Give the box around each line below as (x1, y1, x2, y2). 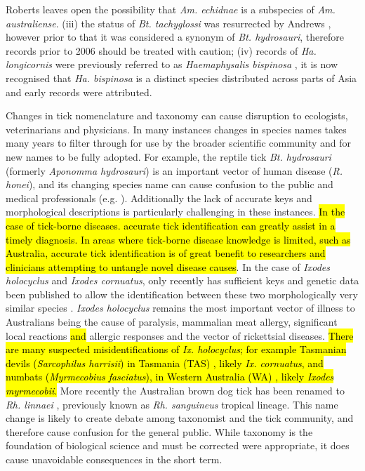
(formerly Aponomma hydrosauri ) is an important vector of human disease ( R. (6, 163, 343, 178)
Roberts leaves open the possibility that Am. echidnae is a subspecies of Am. (6, 2, 336, 16)
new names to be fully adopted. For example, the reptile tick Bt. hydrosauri (6, 149, 331, 164)
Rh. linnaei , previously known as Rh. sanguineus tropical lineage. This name (6, 397, 338, 411)
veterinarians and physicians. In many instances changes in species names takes (6, 121, 347, 136)
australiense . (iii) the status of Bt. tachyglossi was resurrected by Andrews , (6, 15, 331, 30)
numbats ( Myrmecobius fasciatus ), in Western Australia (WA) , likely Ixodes (6, 369, 334, 384)
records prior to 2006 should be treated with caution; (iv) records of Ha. (6, 43, 317, 58)
